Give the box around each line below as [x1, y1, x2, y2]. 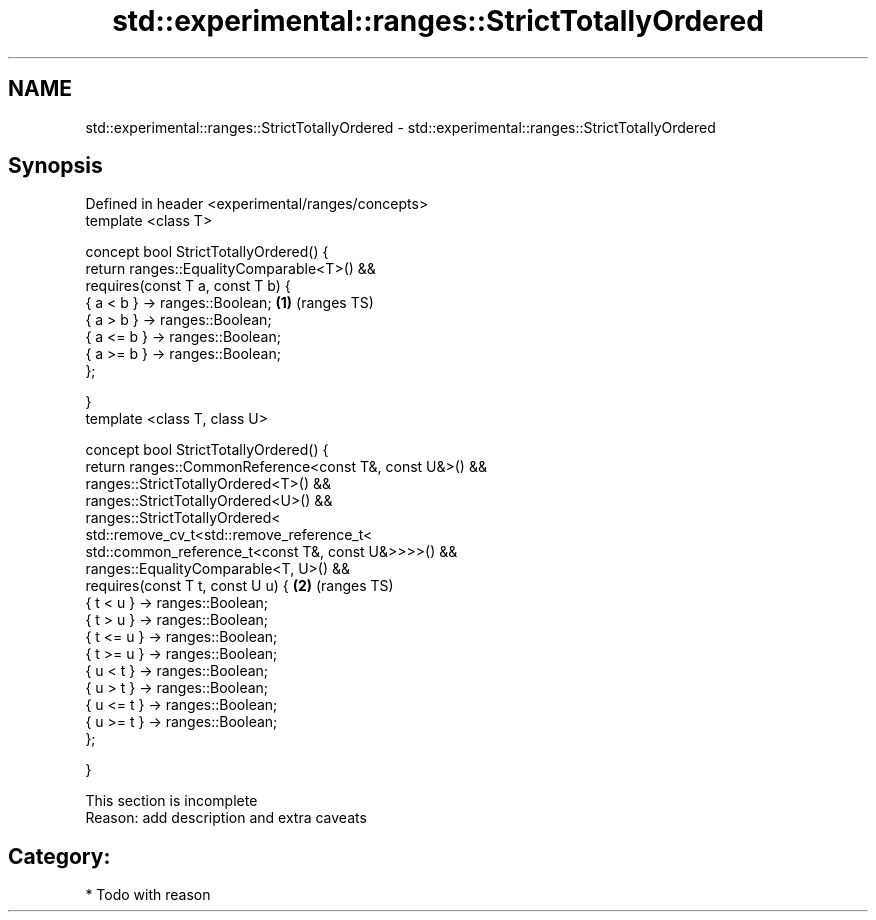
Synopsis [8, 153, 103, 179]
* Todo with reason [85, 886, 211, 904]
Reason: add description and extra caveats [85, 809, 367, 827]
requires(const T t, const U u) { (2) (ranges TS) [85, 577, 394, 595]
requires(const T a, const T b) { [85, 277, 291, 295]
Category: [8, 843, 111, 869]
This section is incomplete [85, 792, 258, 810]
